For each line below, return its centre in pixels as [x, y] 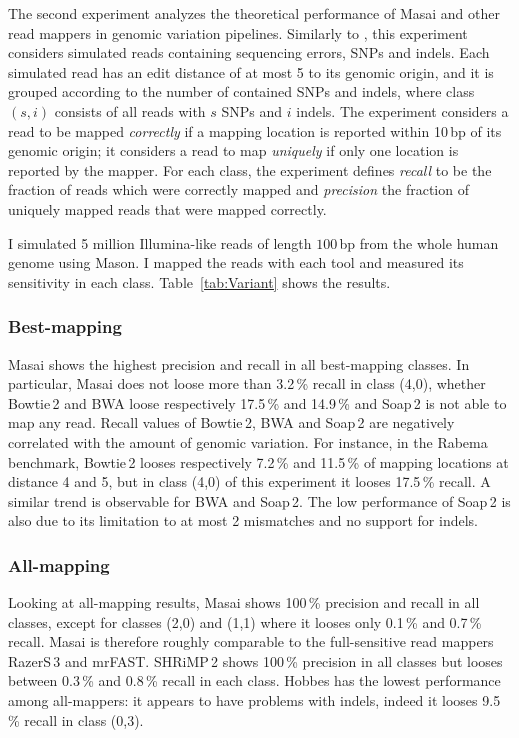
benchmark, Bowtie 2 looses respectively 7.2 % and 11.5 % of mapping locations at [258, 461]
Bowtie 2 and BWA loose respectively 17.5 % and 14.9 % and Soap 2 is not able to [257, 402]
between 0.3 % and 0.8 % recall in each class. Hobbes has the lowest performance [254, 680]
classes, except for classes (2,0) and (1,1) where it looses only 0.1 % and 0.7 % [245, 621]
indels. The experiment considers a [402, 110]
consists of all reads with [130, 110]
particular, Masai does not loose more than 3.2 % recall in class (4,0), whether [247, 383]
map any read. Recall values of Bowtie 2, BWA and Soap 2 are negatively [231, 422]
